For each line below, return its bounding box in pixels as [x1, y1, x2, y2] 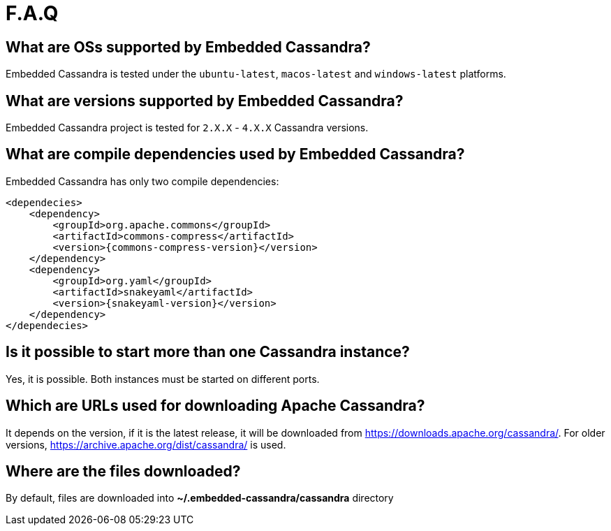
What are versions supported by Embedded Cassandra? [6, 92, 404, 110]
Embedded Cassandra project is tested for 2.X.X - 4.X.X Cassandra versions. [6, 122, 369, 134]
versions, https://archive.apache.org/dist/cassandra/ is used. [6, 438, 286, 451]
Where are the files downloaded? [6, 462, 241, 480]
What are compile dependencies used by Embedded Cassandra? [6, 145, 465, 163]
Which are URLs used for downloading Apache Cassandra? [6, 397, 425, 415]
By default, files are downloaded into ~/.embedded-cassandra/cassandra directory [6, 492, 394, 504]
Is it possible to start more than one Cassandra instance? [6, 343, 410, 361]
